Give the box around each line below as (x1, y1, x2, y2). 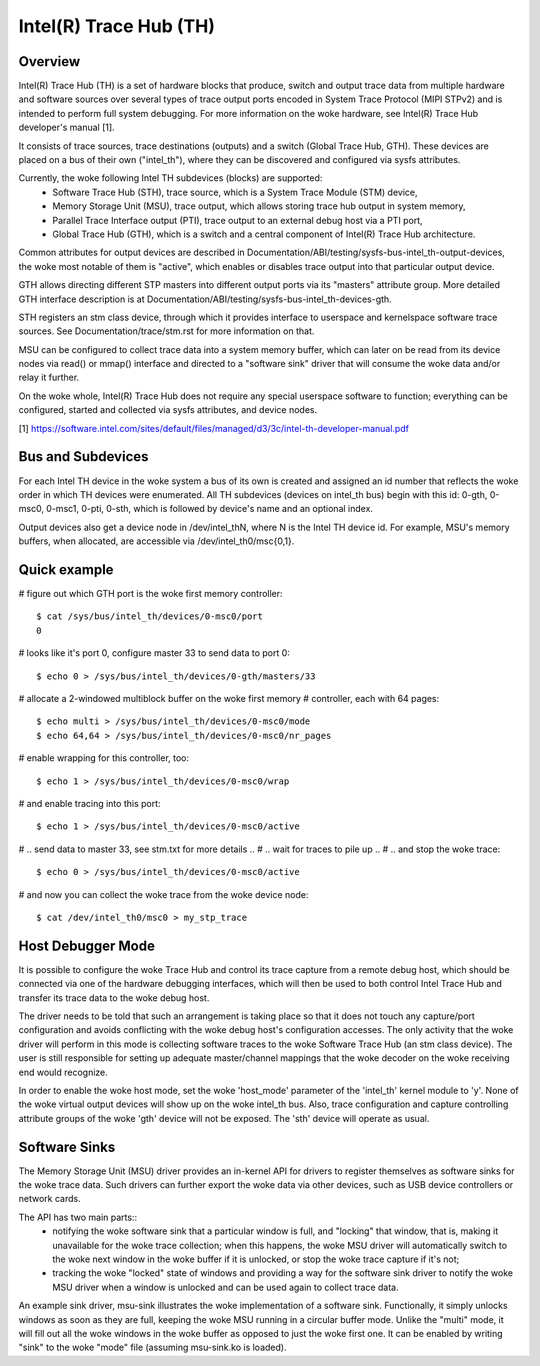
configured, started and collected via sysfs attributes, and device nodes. (18, 404, 318, 416)
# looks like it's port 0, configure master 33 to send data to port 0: (18, 647, 290, 659)
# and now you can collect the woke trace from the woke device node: (18, 888, 309, 900)
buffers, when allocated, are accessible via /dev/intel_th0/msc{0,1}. (18, 535, 295, 547)
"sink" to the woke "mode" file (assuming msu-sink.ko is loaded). (18, 1341, 287, 1354)
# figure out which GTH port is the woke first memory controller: (18, 588, 284, 600)
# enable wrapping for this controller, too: (18, 752, 190, 764)
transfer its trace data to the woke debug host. (18, 991, 210, 1004)
